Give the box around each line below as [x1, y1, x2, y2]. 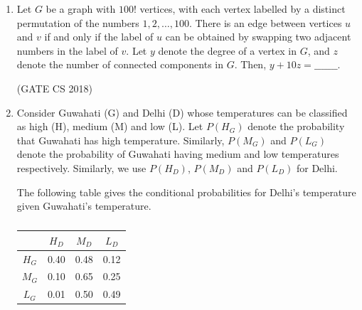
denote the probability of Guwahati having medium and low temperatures [16, 146, 339, 161]
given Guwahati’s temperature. [16, 198, 151, 213]
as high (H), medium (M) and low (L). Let [16, 119, 203, 134]
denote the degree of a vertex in [158, 43, 297, 58]
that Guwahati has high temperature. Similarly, [16, 132, 225, 147]
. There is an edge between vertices [188, 15, 342, 30]
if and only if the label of [44, 29, 154, 44]
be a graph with [46, 1, 116, 16]
